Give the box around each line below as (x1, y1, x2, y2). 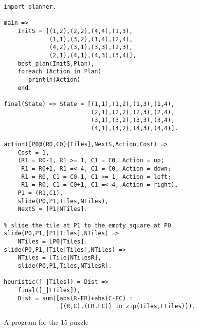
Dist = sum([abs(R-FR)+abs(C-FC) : (18, 295, 133, 302)
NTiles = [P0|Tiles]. (18, 238, 88, 245)
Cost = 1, (18, 149, 50, 156)
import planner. (4, 3, 56, 10)
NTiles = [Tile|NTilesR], (18, 254, 102, 261)
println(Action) (28, 76, 81, 83)
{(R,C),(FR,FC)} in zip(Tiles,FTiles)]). (59, 303, 196, 310)
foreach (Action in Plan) (18, 68, 102, 75)
